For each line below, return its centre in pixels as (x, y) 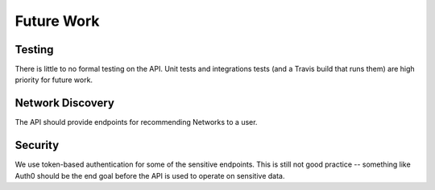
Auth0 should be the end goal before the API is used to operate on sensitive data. (150, 176)
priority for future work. (54, 80)
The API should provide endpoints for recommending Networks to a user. (136, 122)
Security (37, 145)
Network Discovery (64, 103)
